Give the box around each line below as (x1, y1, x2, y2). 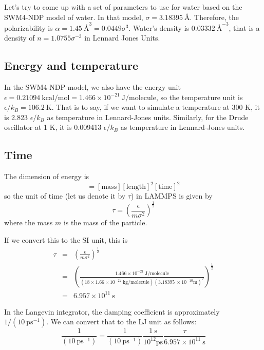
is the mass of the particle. (63, 217, 147, 228)
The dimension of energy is (4, 171, 89, 182)
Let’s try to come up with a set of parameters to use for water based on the (4, 2, 242, 12)
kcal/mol (42, 94, 70, 102)
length (126, 183, 146, 191)
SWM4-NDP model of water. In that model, (4, 11, 143, 22)
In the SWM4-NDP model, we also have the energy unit (4, 82, 181, 92)
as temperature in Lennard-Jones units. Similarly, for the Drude (47, 111, 249, 122)
